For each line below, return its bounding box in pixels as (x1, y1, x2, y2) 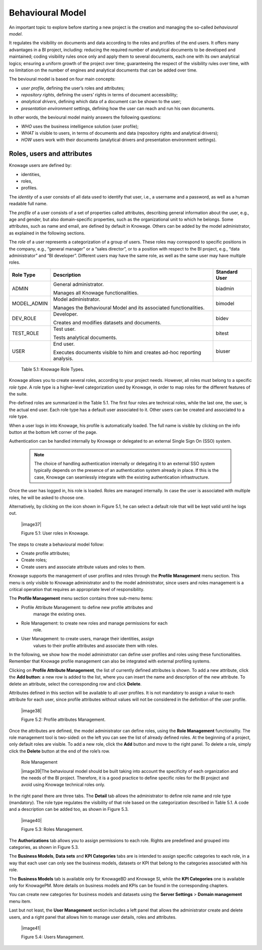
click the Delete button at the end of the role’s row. (9, 748, 110, 754)
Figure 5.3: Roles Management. (21, 826, 83, 832)
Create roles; (21, 557, 47, 563)
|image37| (21, 521, 42, 527)
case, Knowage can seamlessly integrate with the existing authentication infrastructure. (34, 474, 210, 480)
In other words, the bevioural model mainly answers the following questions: (9, 114, 162, 120)
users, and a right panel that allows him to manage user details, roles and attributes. (9, 914, 177, 920)
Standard (216, 268, 238, 275)
